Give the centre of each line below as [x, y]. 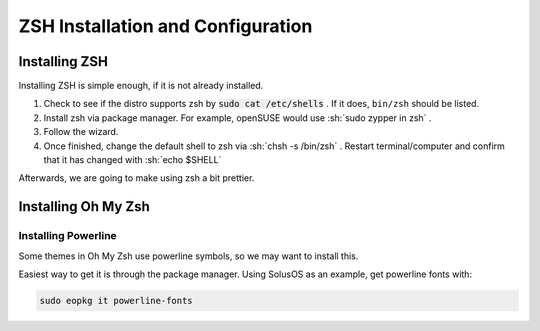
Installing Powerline [67, 236]
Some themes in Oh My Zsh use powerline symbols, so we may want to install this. [188, 256]
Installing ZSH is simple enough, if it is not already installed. [141, 86]
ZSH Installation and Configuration [165, 26]
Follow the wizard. [81, 132]
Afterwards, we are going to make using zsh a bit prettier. [136, 178]
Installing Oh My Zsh [84, 206]
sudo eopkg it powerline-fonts [116, 300]
